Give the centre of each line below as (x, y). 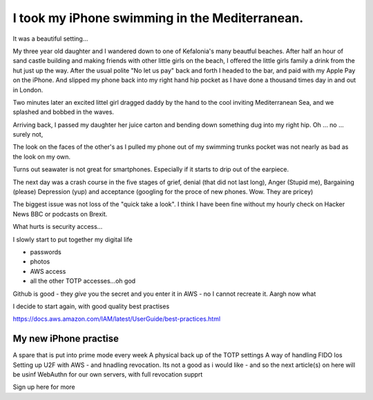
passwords (46, 252)
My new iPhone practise (66, 339)
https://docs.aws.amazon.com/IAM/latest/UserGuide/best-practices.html (117, 319)
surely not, (28, 134)
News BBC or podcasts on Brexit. (60, 214)
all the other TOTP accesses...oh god (83, 281)
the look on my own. (42, 157)
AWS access (48, 271)
